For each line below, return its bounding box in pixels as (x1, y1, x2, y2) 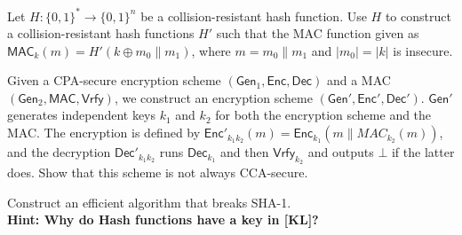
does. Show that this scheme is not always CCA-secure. (7, 163, 308, 182)
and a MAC (326, 71, 391, 90)
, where (191, 41, 231, 59)
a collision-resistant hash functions (7, 24, 195, 43)
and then (220, 143, 269, 161)
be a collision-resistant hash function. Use (140, 6, 367, 25)
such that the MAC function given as (216, 24, 419, 43)
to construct (385, 6, 451, 25)
